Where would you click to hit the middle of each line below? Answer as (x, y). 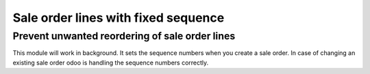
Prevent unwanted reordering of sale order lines (124, 36)
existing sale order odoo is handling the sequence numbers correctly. (111, 62)
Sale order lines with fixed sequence (119, 18)
